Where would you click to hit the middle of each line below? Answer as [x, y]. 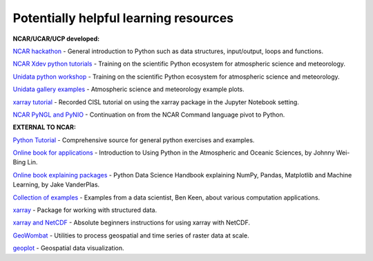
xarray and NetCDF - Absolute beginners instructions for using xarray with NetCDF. [132, 223]
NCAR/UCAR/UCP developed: [56, 39]
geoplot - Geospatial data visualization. [68, 248]
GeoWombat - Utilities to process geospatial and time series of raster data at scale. [131, 235]
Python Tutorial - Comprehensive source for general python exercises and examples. [134, 140]
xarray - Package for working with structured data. [85, 210]
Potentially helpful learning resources [123, 18]
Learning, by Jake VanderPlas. [56, 185]
